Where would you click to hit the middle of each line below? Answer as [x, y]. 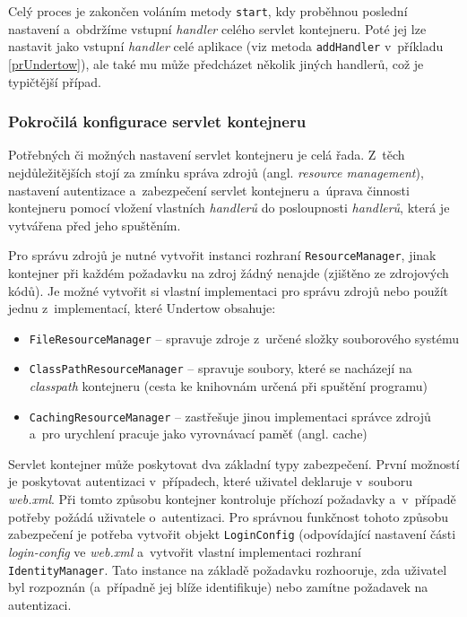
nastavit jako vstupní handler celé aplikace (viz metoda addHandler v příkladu [226, 46]
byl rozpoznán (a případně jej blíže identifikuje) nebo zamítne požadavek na [218, 587]
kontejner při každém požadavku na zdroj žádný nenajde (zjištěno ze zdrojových [229, 272]
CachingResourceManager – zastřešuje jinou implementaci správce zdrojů [230, 416]
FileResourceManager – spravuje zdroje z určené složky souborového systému [244, 338]
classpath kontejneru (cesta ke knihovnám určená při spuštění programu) [228, 386]
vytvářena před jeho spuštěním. [95, 225]
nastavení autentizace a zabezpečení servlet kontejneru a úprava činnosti [209, 190]
